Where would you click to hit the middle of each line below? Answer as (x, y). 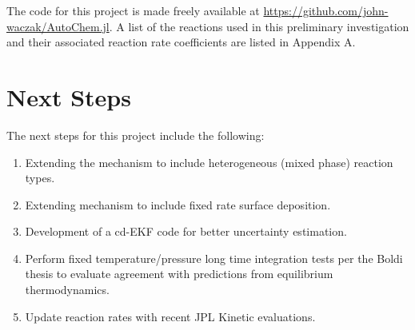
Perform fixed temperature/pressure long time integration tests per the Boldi (214, 258)
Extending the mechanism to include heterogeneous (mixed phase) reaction (209, 162)
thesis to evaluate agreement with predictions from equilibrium (179, 274)
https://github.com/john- (326, 10)
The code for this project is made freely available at (133, 10)
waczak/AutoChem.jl (58, 26)
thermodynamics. (67, 290)
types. (40, 178)
